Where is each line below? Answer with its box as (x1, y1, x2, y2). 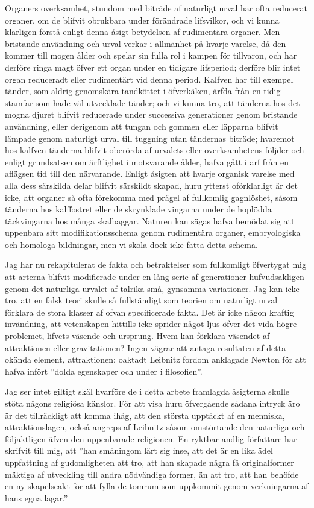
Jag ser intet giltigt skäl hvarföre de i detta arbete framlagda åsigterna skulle (5, 385, 290, 398)
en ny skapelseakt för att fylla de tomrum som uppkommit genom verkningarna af (5, 480, 309, 492)
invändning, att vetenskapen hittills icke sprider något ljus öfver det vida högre (5, 317, 297, 330)
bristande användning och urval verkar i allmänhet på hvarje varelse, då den (5, 37, 286, 49)
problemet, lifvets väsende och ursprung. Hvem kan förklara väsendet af (5, 329, 270, 342)
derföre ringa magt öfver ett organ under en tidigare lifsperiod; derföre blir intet (5, 60, 301, 73)
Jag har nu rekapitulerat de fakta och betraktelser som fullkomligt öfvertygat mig (5, 258, 306, 271)
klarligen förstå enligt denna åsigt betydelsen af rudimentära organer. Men (5, 25, 280, 38)
